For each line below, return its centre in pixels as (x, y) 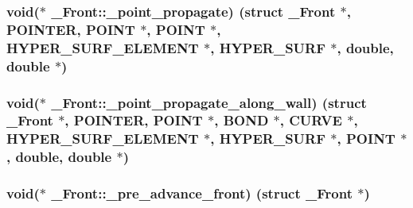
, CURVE (311, 120)
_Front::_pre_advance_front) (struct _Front (202, 193)
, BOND (242, 120)
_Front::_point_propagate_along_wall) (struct (209, 102)
